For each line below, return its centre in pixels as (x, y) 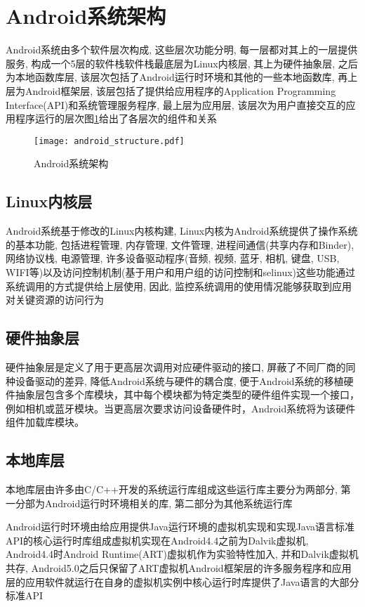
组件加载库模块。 (45, 422)
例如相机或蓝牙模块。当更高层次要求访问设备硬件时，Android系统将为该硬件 (181, 408)
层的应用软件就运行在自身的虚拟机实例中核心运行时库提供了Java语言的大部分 (182, 581)
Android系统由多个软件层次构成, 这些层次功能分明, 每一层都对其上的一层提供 (182, 50)
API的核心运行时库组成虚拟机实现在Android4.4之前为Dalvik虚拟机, (157, 540)
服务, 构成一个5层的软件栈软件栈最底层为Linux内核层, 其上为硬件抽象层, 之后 (182, 63)
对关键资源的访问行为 (55, 300)
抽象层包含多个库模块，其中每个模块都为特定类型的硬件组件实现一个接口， (187, 394)
